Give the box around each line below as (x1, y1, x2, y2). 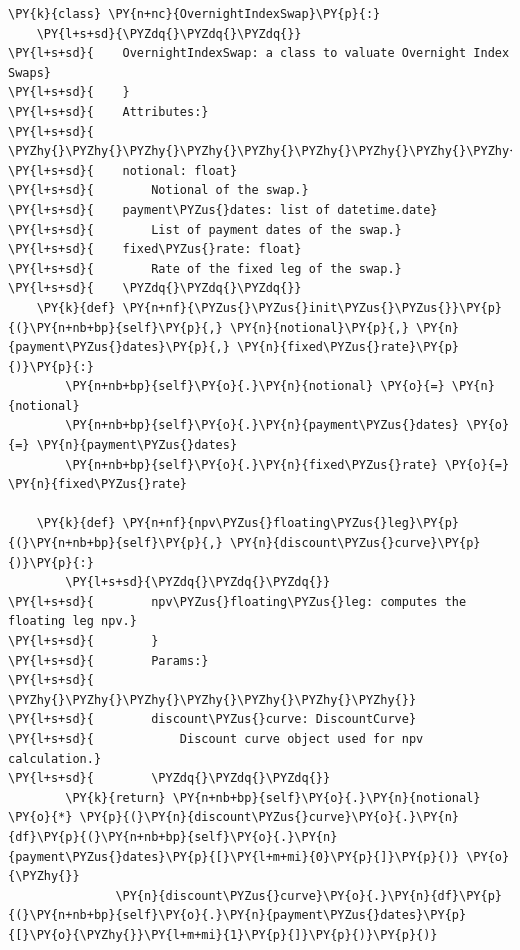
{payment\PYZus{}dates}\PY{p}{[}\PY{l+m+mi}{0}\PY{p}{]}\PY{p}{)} (8, 849, 460, 864)
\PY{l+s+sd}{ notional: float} (8, 163, 238, 178)
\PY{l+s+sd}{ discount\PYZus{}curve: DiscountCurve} (8, 712, 417, 727)
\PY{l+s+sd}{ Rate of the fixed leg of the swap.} (8, 261, 402, 276)
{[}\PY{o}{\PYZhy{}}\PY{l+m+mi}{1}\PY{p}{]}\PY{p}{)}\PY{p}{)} (8, 927, 438, 942)
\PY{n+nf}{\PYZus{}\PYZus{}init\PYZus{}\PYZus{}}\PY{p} (122, 300, 502, 315)
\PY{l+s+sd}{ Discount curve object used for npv (8, 731, 424, 746)
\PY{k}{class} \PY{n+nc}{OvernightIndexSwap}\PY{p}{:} (8, 7, 381, 21)
